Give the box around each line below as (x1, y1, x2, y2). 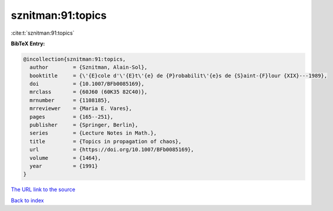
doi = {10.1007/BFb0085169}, (29, 81, 145, 88)
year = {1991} (29, 163, 98, 169)
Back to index (11, 197, 44, 204)
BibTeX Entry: (11, 40, 45, 47)
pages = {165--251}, (29, 113, 114, 120)
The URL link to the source (11, 186, 76, 193)
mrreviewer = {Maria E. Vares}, (29, 105, 132, 112)
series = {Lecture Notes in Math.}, (29, 130, 157, 136)
